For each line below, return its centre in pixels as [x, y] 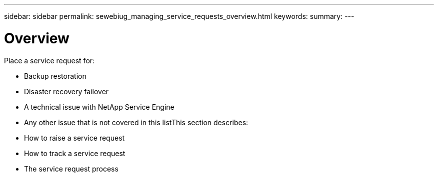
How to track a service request [75, 153]
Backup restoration [55, 76]
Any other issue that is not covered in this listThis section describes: [136, 122]
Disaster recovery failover [66, 91]
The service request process [71, 169]
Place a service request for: [49, 60]
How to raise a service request [74, 138]
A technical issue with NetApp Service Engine [99, 107]
